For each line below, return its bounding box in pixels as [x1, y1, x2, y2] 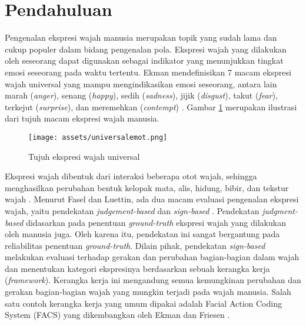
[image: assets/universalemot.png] [28, 133, 168, 142]
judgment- [262, 204, 298, 216]
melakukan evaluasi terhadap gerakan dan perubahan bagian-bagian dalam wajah [5, 251, 300, 263]
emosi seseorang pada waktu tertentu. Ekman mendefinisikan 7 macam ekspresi [5, 65, 291, 78]
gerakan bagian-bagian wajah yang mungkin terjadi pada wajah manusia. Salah [5, 285, 291, 298]
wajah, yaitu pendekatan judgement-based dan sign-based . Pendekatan [5, 204, 260, 216]
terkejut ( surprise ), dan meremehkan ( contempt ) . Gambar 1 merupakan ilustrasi [5, 100, 297, 113]
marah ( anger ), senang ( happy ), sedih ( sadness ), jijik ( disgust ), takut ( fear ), [5, 89, 278, 101]
